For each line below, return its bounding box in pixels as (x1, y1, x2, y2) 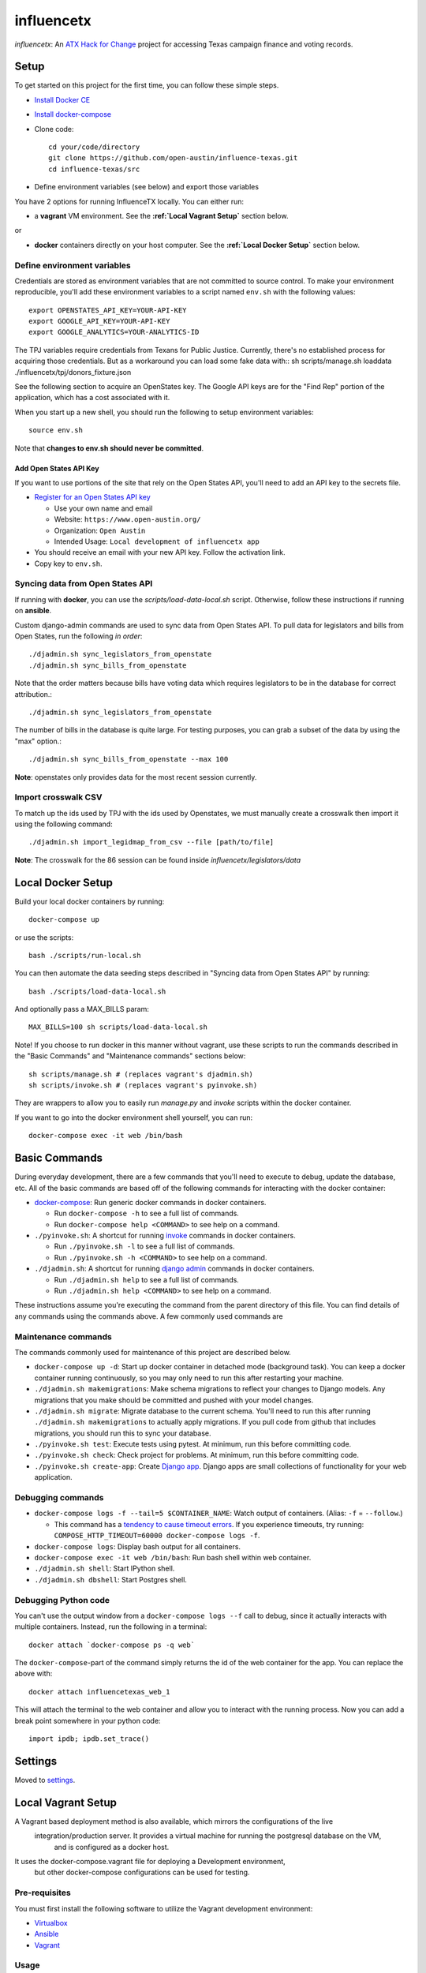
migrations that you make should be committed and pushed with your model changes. (34, 1395, 314, 1405)
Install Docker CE (34, 95, 91, 104)
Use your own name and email (54, 504, 153, 513)
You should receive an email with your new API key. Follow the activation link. (34, 548, 286, 557)
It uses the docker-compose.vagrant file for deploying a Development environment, (14, 1856, 286, 1866)
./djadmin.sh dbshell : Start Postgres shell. (34, 1574, 187, 1584)
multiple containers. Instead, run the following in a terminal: (14, 1622, 207, 1631)
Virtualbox (34, 1918, 68, 1927)
